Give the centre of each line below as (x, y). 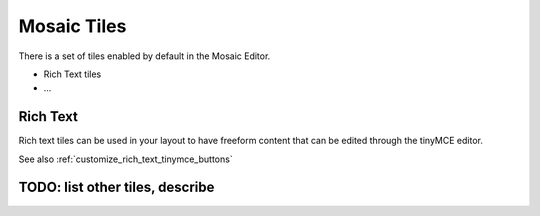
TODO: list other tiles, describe (116, 187)
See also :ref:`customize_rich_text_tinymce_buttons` (126, 159)
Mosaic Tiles (72, 26)
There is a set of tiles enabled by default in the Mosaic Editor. (144, 56)
